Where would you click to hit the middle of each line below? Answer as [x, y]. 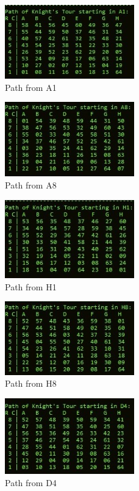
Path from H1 [31, 286]
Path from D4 [31, 482]
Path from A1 [31, 87]
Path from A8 [31, 185]
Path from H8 [31, 383]
